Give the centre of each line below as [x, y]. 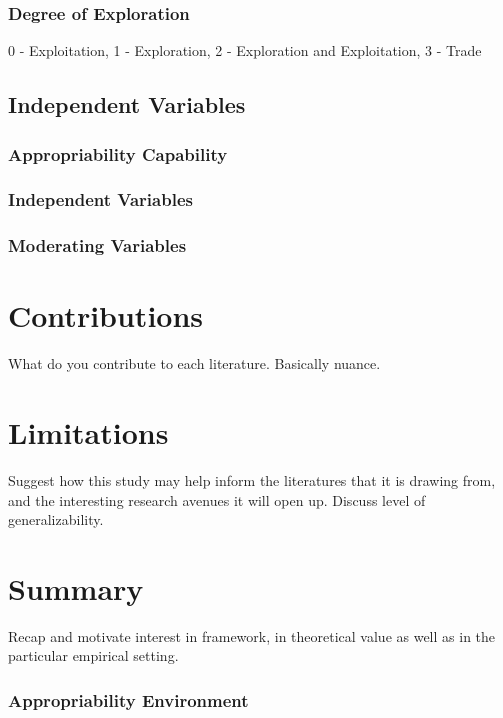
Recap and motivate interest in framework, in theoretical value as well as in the [252, 635]
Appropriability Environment [128, 699]
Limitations [88, 432]
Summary [76, 587]
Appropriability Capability [118, 153]
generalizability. [56, 519]
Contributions [106, 315]
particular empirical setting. [93, 655]
